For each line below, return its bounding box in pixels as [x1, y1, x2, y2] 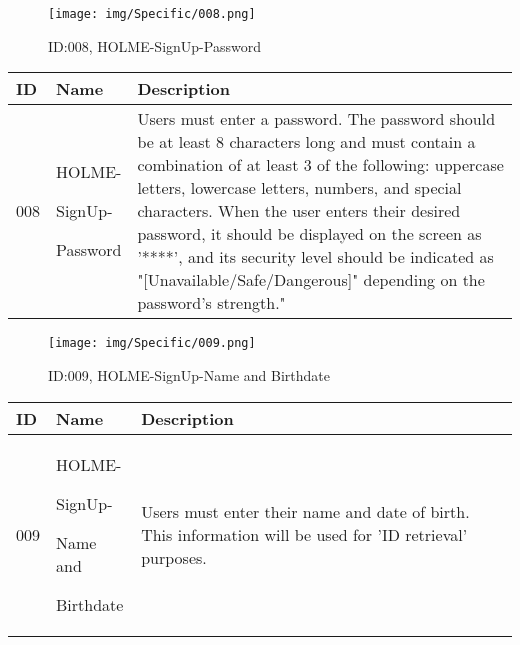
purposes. [141, 545, 207, 569]
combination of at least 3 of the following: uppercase [137, 153, 504, 177]
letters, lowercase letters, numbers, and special [137, 176, 462, 200]
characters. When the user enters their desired [137, 199, 461, 223]
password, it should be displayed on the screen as [137, 222, 482, 246]
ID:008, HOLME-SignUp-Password [48, 35, 261, 56]
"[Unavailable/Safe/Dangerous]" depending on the [137, 268, 485, 292]
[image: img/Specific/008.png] [48, 7, 256, 21]
